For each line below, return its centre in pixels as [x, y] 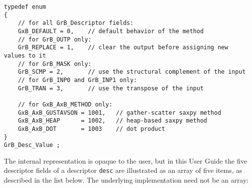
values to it [25, 55]
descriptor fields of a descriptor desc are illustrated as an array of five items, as [123, 170]
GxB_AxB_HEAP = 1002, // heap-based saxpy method [113, 121]
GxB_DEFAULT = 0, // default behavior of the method [111, 31]
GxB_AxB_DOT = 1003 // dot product [92, 129]
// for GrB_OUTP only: [55, 39]
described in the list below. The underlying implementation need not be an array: [126, 180]
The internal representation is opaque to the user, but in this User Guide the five [126, 160]
